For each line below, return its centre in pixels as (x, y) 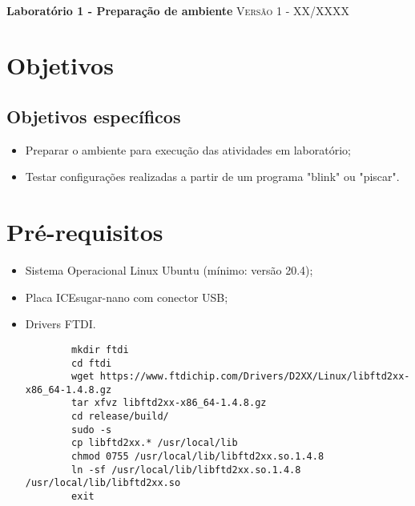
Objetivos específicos (94, 116)
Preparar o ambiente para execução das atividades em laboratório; (188, 149)
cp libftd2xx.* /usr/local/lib (155, 443)
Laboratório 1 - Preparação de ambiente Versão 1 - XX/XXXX (178, 10)
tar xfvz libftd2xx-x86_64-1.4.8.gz (169, 403)
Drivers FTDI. (60, 324)
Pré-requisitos (85, 232)
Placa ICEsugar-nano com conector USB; (127, 297)
